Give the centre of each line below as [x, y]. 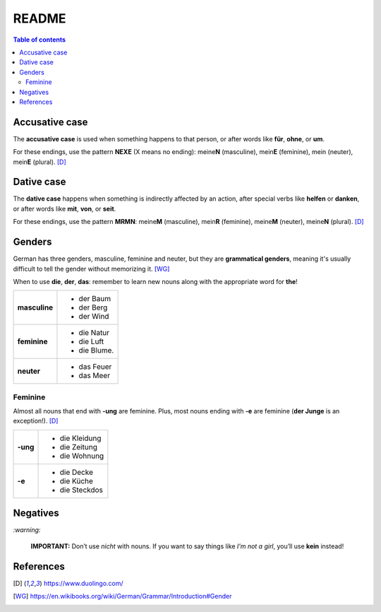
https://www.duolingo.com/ [83, 583]
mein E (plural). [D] [40, 162]
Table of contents [40, 40]
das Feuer [95, 367]
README [40, 18]
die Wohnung [82, 456]
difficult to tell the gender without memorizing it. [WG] [91, 269]
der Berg [93, 307]
